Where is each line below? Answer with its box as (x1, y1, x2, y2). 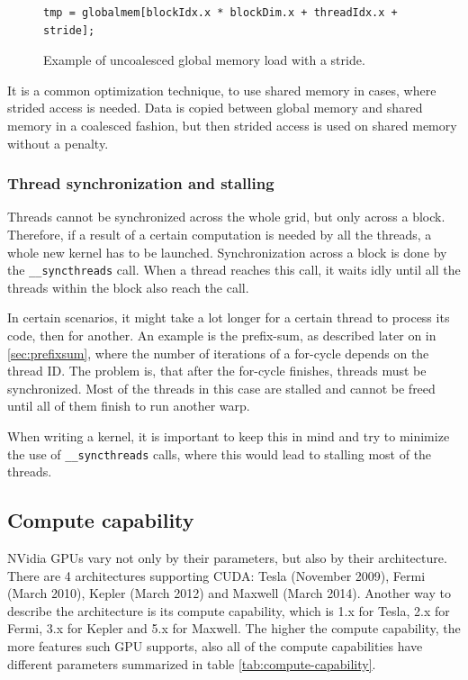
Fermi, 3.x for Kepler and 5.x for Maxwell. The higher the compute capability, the (7, 619, 461, 638)
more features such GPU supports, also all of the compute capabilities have (7, 636, 423, 655)
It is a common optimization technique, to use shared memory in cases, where (7, 80, 436, 99)
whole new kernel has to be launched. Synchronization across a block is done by (7, 242, 447, 261)
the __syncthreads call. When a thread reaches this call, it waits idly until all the (7, 260, 461, 279)
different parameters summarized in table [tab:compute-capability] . (7, 654, 376, 673)
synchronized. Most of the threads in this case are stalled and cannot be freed (7, 378, 436, 397)
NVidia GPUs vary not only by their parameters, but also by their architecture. (7, 549, 447, 567)
